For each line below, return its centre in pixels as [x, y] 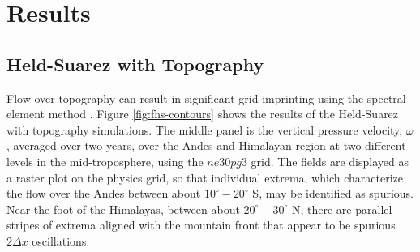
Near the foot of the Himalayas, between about [123, 209]
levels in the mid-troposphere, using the [105, 161]
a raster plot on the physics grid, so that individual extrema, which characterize [205, 177]
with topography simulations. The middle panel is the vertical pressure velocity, [205, 129]
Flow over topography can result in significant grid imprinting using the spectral [206, 98]
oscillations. [61, 240]
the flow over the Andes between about [104, 193]
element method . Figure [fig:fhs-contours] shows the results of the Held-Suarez [203, 114]
